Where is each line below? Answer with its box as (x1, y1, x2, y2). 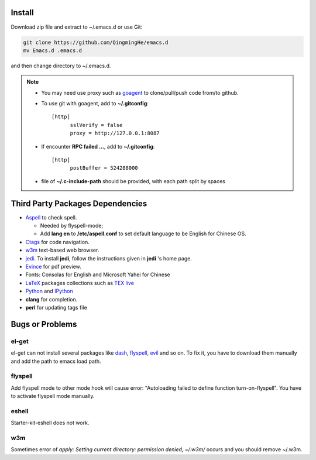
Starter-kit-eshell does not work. (11, 419, 90, 427)
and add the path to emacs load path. (11, 358, 102, 365)
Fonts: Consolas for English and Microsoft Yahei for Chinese (25, 271, 170, 278)
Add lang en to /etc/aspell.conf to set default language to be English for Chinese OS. (40, 230, 246, 237)
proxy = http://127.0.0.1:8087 (70, 130, 160, 137)
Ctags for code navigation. (25, 238, 90, 245)
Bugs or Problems (11, 319, 77, 329)
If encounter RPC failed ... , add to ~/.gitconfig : (41, 143, 155, 150)
